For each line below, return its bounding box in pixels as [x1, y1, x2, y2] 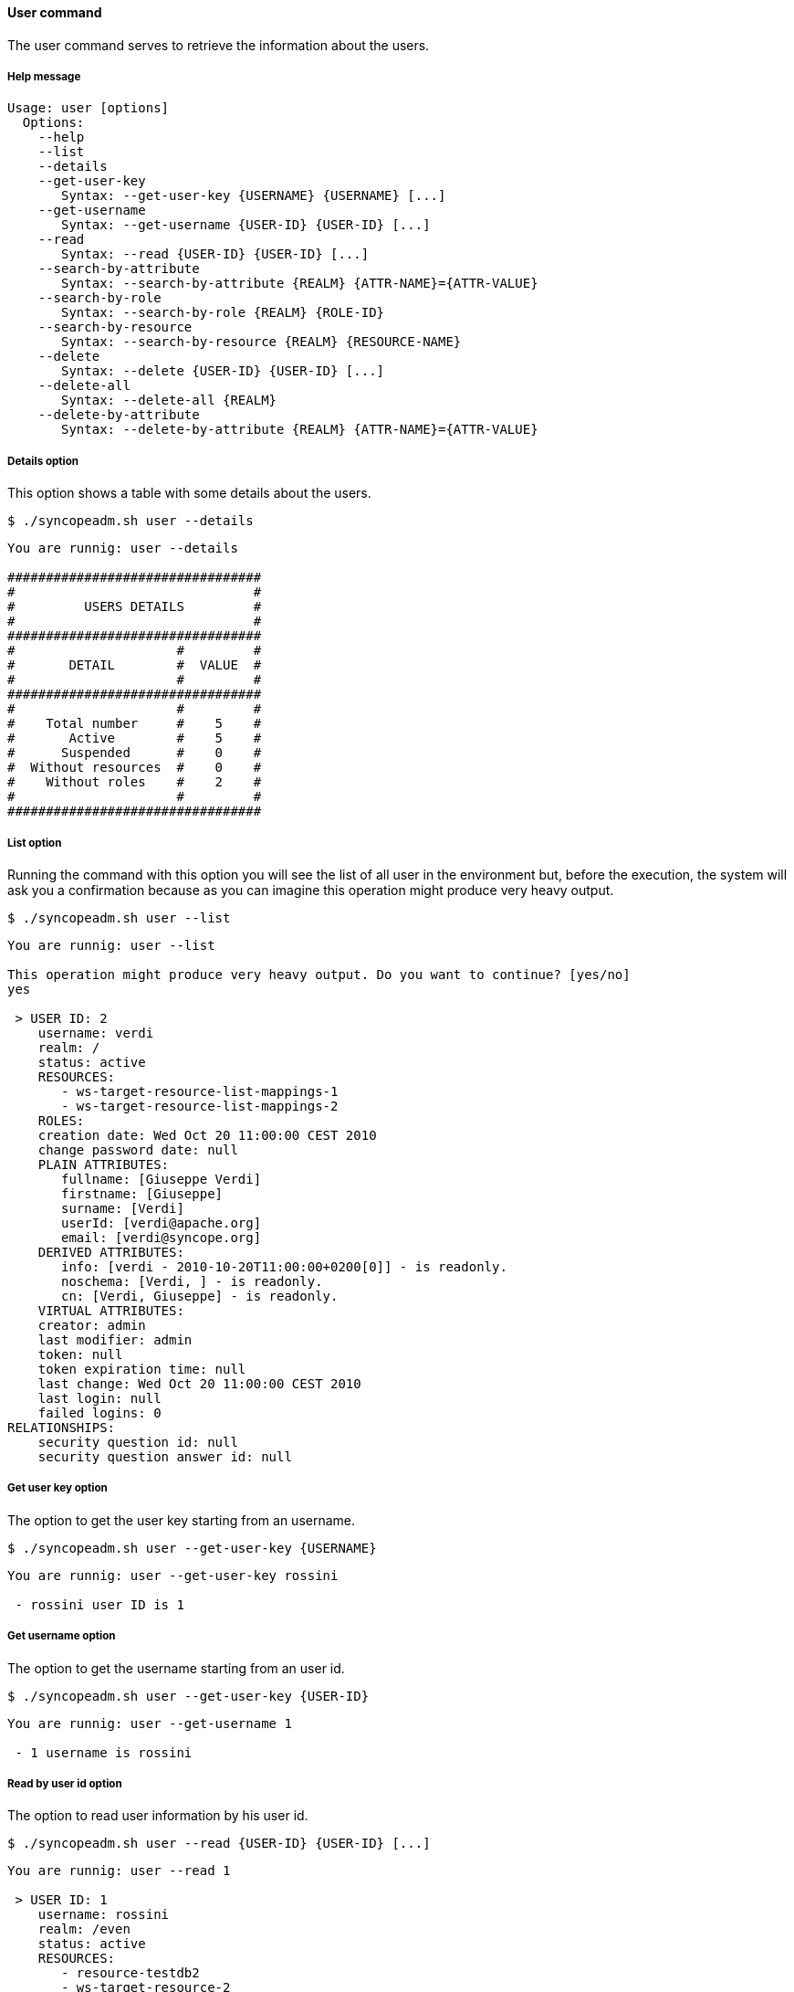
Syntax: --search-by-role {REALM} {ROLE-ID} [61, 305, 385, 321]
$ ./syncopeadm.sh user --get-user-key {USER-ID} [7, 1688, 370, 1703]
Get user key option [7, 1481, 108, 1495]
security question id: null [37, 1434, 238, 1449]
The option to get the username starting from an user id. [7, 1660, 345, 1676]
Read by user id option [7, 1776, 122, 1790]
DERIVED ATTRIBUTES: [37, 1244, 184, 1259]
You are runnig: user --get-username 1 [7, 1715, 292, 1731]
